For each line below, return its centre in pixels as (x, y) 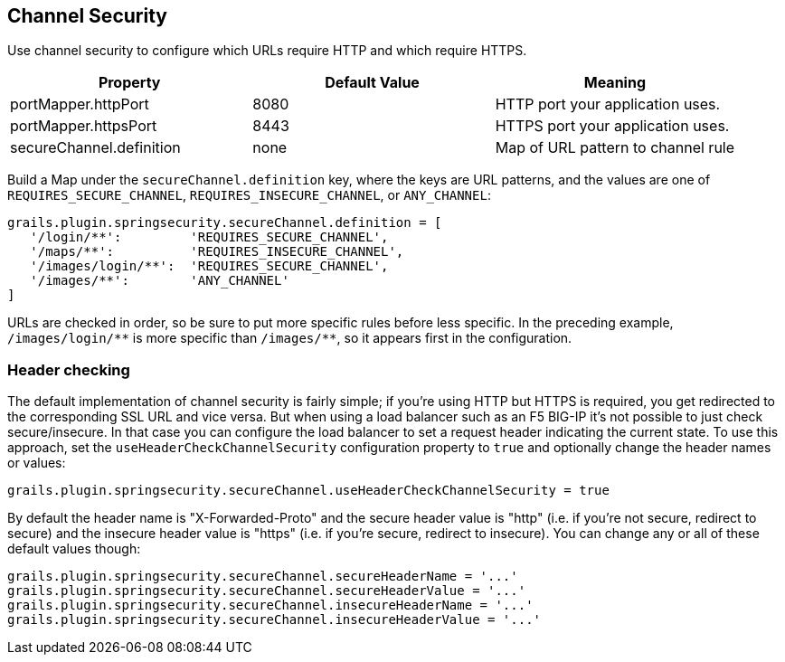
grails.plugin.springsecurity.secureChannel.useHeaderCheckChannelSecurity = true (308, 491)
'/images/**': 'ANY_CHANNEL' (160, 281)
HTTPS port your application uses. (612, 126)
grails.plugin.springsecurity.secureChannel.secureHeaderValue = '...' (267, 591)
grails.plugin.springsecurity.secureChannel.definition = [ (225, 223)
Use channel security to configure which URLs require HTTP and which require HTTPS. (267, 51)
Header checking (69, 369)
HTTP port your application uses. (608, 104)
